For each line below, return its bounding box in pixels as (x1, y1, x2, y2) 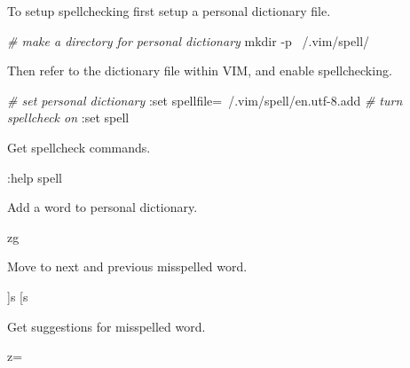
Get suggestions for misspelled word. (7, 317, 206, 335)
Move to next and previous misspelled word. (7, 257, 248, 276)
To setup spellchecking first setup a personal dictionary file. (7, 2, 331, 20)
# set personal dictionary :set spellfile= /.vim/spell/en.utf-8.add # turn (7, 90, 403, 109)
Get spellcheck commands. (7, 137, 151, 156)
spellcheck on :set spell (7, 108, 130, 127)
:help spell (7, 168, 62, 186)
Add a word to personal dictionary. (7, 198, 198, 216)
